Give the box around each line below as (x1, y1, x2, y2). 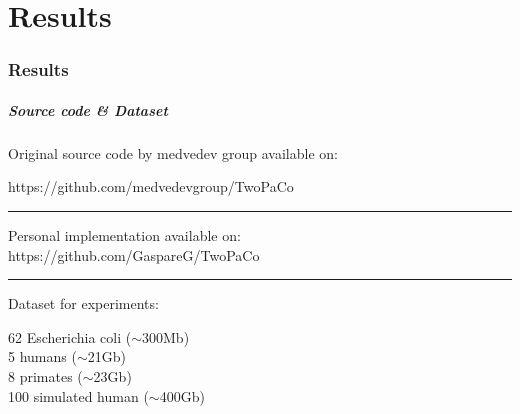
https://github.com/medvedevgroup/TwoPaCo (8, 176, 294, 197)
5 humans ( (8, 346, 77, 367)
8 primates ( (8, 365, 83, 386)
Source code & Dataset (8, 99, 168, 120)
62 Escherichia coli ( (8, 326, 132, 347)
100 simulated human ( (8, 385, 149, 406)
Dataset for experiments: (8, 293, 159, 314)
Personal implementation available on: (8, 224, 241, 245)
